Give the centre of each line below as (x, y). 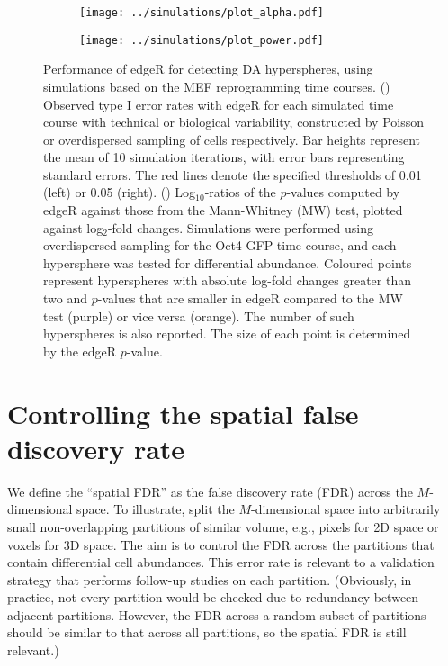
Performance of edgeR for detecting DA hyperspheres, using (208, 69)
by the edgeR (80, 351)
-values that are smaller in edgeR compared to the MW (250, 298)
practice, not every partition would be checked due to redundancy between (213, 597)
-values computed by (343, 192)
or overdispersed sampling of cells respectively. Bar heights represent (232, 139)
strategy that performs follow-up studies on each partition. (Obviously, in (210, 579)
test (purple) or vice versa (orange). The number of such (199, 315)
